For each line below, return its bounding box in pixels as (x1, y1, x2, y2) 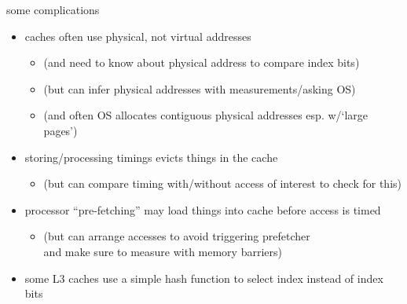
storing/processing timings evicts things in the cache (24, 148, 278, 165)
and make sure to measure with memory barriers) (43, 243, 282, 259)
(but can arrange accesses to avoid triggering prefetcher (43, 228, 310, 244)
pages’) (43, 122, 78, 138)
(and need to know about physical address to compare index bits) (43, 54, 360, 71)
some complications (6, 2, 100, 17)
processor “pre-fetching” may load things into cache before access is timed (24, 201, 381, 218)
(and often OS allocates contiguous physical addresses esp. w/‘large (43, 107, 368, 123)
